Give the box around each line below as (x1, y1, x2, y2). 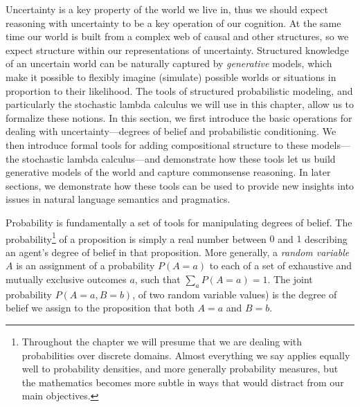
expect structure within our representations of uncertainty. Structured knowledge (6, 42, 350, 57)
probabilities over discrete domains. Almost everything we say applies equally (21, 347, 350, 362)
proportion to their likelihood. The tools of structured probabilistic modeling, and (6, 83, 353, 98)
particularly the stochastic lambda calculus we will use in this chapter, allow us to (6, 97, 354, 111)
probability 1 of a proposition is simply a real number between (6, 229, 267, 246)
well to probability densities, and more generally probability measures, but (21, 361, 339, 376)
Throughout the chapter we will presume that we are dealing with (21, 334, 303, 348)
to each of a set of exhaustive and (209, 258, 352, 273)
